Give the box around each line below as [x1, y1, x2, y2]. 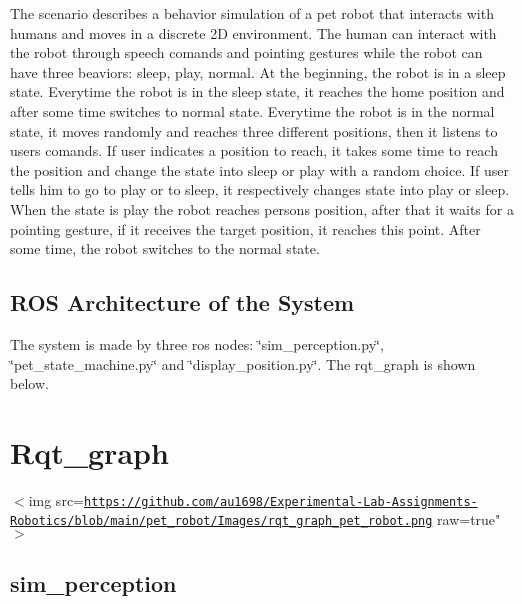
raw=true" [437, 509, 501, 530]
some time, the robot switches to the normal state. [10, 238, 320, 259]
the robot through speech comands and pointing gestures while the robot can [10, 42, 483, 63]
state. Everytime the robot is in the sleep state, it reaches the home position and [10, 81, 505, 102]
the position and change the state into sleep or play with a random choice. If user [10, 159, 509, 180]
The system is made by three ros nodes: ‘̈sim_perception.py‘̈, [10, 333, 384, 354]
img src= [28, 489, 84, 510]
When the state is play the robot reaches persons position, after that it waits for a [10, 198, 514, 219]
